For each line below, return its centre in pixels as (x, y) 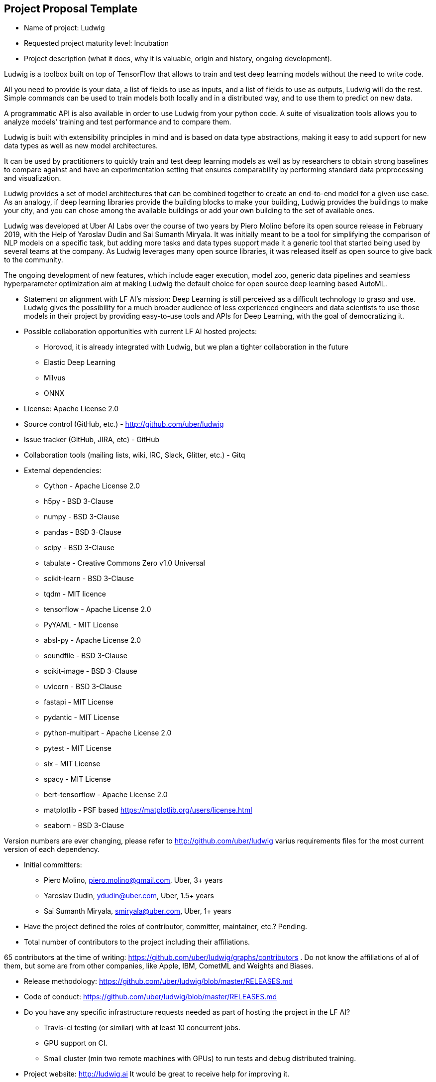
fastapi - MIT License (79, 702)
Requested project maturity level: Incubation (96, 43)
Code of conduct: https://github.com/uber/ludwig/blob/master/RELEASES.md (150, 997)
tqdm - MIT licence (75, 594)
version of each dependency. (52, 849)
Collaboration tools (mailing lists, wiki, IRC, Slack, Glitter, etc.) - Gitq (135, 455)
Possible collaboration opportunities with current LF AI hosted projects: (141, 332)
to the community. (34, 260)
